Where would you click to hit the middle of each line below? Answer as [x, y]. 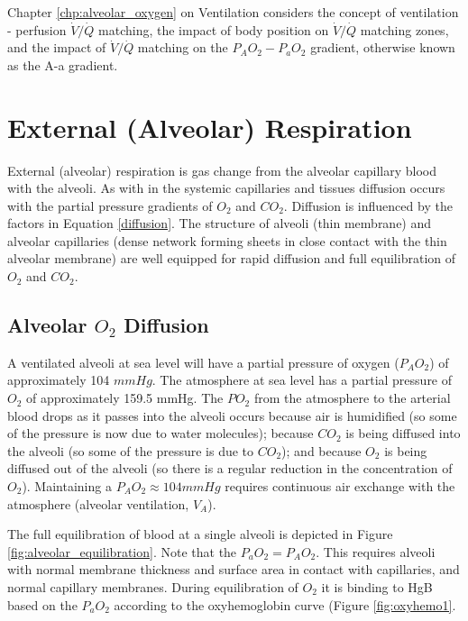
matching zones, [404, 29]
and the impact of [57, 47]
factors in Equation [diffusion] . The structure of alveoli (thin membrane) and [220, 223]
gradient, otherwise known [383, 47]
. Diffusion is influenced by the [368, 205]
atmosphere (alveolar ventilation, [98, 503]
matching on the [183, 47]
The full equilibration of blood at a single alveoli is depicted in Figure [200, 534]
